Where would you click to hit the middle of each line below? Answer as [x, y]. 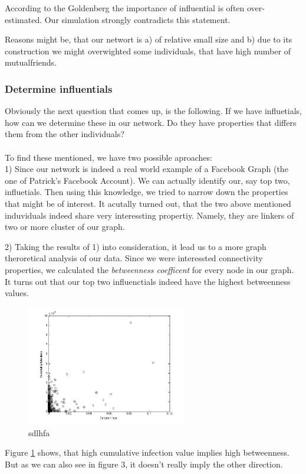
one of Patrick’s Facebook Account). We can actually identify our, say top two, [147, 180]
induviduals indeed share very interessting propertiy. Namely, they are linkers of [149, 215]
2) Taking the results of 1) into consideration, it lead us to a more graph [136, 246]
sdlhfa [39, 432]
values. [17, 293]
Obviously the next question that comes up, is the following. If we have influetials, [153, 111]
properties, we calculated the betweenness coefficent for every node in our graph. [149, 269]
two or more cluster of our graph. [65, 227]
